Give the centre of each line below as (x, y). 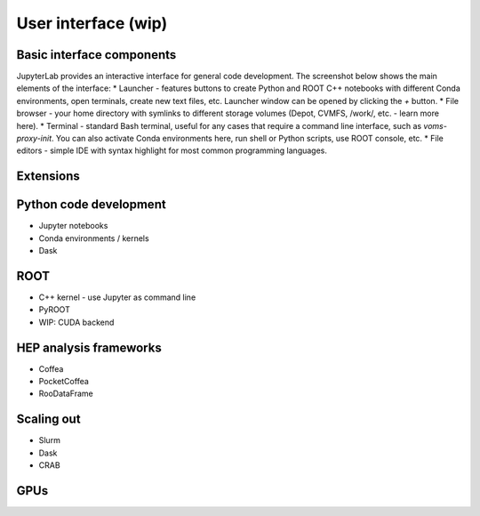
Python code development (91, 205)
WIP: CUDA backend (76, 322)
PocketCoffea (64, 382)
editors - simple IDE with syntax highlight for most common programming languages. (172, 150)
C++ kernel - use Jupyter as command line (117, 297)
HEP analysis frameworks (89, 347)
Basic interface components (96, 55)
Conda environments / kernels (94, 238)
